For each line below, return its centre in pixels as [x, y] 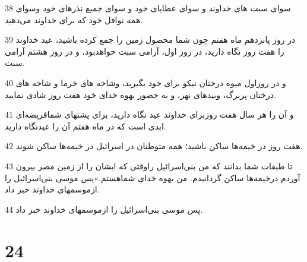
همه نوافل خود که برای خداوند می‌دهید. [74, 19]
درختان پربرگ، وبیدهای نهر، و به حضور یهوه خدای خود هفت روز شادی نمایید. [140, 94]
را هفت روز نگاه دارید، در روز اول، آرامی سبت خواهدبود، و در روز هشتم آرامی [145, 51]
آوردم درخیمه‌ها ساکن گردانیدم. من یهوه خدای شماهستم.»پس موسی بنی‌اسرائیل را [153, 177]
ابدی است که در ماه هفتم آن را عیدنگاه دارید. [86, 126]
